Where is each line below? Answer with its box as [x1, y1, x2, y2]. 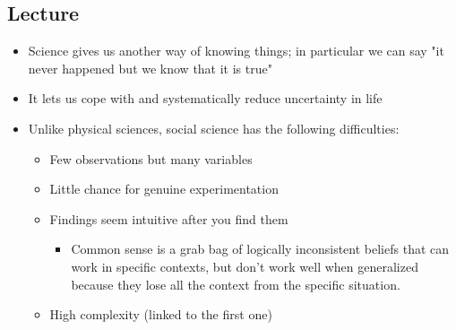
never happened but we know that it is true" [28, 58, 272, 77]
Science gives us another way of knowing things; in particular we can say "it [28, 41, 444, 60]
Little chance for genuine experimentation [49, 179, 279, 198]
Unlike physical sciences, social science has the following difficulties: [28, 118, 400, 137]
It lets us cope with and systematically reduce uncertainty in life [28, 89, 383, 108]
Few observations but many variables [49, 149, 253, 168]
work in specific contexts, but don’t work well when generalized [71, 256, 418, 275]
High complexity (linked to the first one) [49, 305, 272, 324]
